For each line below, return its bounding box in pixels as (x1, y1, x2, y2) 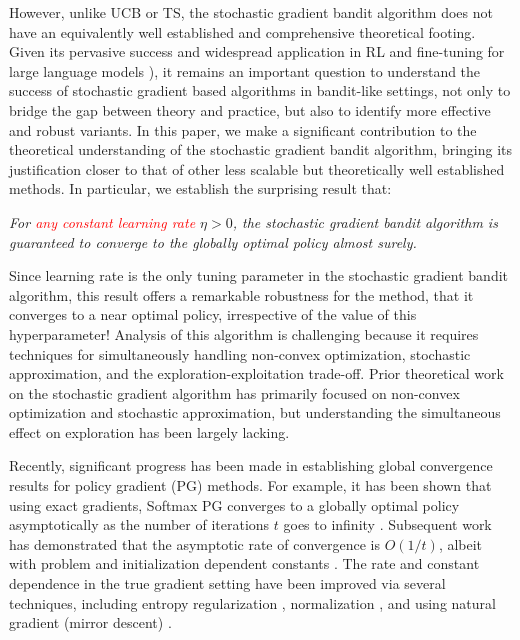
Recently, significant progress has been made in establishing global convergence (9, 455, 493, 476)
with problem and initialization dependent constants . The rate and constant (9, 553, 480, 574)
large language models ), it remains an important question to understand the (9, 60, 481, 81)
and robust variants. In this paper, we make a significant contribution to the (9, 119, 477, 140)
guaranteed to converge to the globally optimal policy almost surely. (9, 231, 417, 252)
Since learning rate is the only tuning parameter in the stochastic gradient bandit (9, 265, 509, 286)
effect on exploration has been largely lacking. (9, 421, 290, 442)
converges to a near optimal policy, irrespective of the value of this (9, 304, 417, 325)
